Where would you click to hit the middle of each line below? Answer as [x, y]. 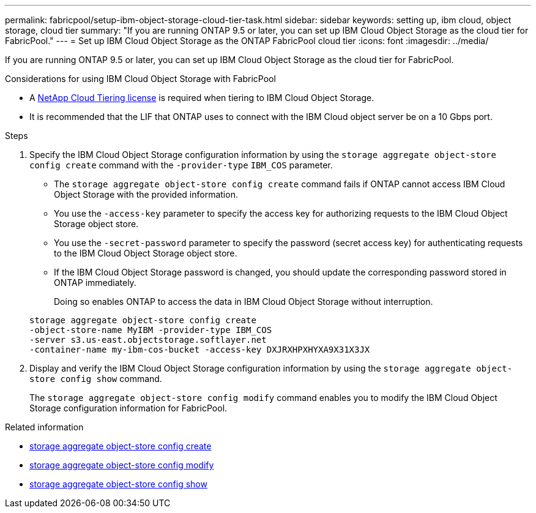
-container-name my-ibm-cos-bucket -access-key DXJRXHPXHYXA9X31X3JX [200, 350]
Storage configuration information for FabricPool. [128, 408]
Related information [44, 427]
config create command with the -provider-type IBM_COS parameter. [181, 165]
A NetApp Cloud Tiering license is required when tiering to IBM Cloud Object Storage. [202, 98]
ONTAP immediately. [95, 283]
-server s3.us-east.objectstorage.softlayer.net [148, 340]
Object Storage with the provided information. [146, 194]
